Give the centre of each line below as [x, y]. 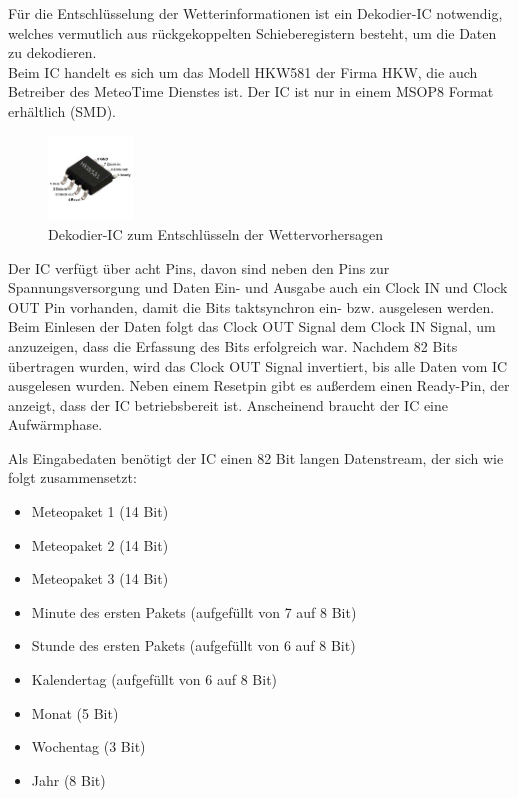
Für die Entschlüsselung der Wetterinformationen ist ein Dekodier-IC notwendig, [255, 13]
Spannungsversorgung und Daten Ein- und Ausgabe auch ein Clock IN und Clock [258, 287]
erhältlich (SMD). [62, 110]
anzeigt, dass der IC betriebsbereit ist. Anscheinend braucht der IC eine [228, 404]
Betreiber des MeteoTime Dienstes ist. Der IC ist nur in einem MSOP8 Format [251, 91]
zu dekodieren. [52, 52]
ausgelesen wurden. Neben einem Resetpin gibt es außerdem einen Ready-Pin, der [259, 385]
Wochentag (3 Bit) [88, 746]
